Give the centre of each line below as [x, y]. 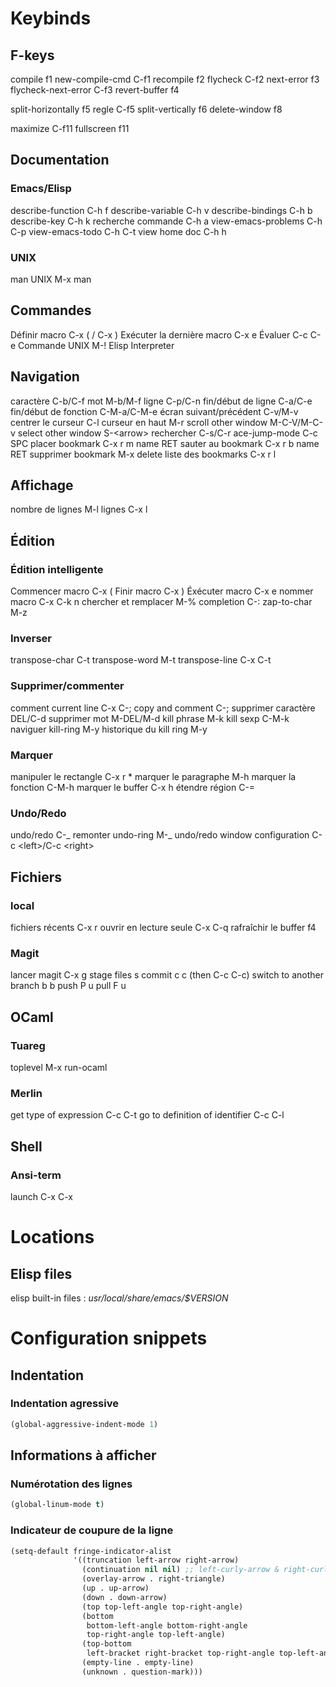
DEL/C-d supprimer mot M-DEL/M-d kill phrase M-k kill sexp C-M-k [150, 718]
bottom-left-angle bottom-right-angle [167, 1625]
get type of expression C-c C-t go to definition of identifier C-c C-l [147, 1115]
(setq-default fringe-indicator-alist [91, 1551]
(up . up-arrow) [115, 1588]
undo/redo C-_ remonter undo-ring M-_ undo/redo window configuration [160, 835]
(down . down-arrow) [124, 1597]
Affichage [42, 485]
